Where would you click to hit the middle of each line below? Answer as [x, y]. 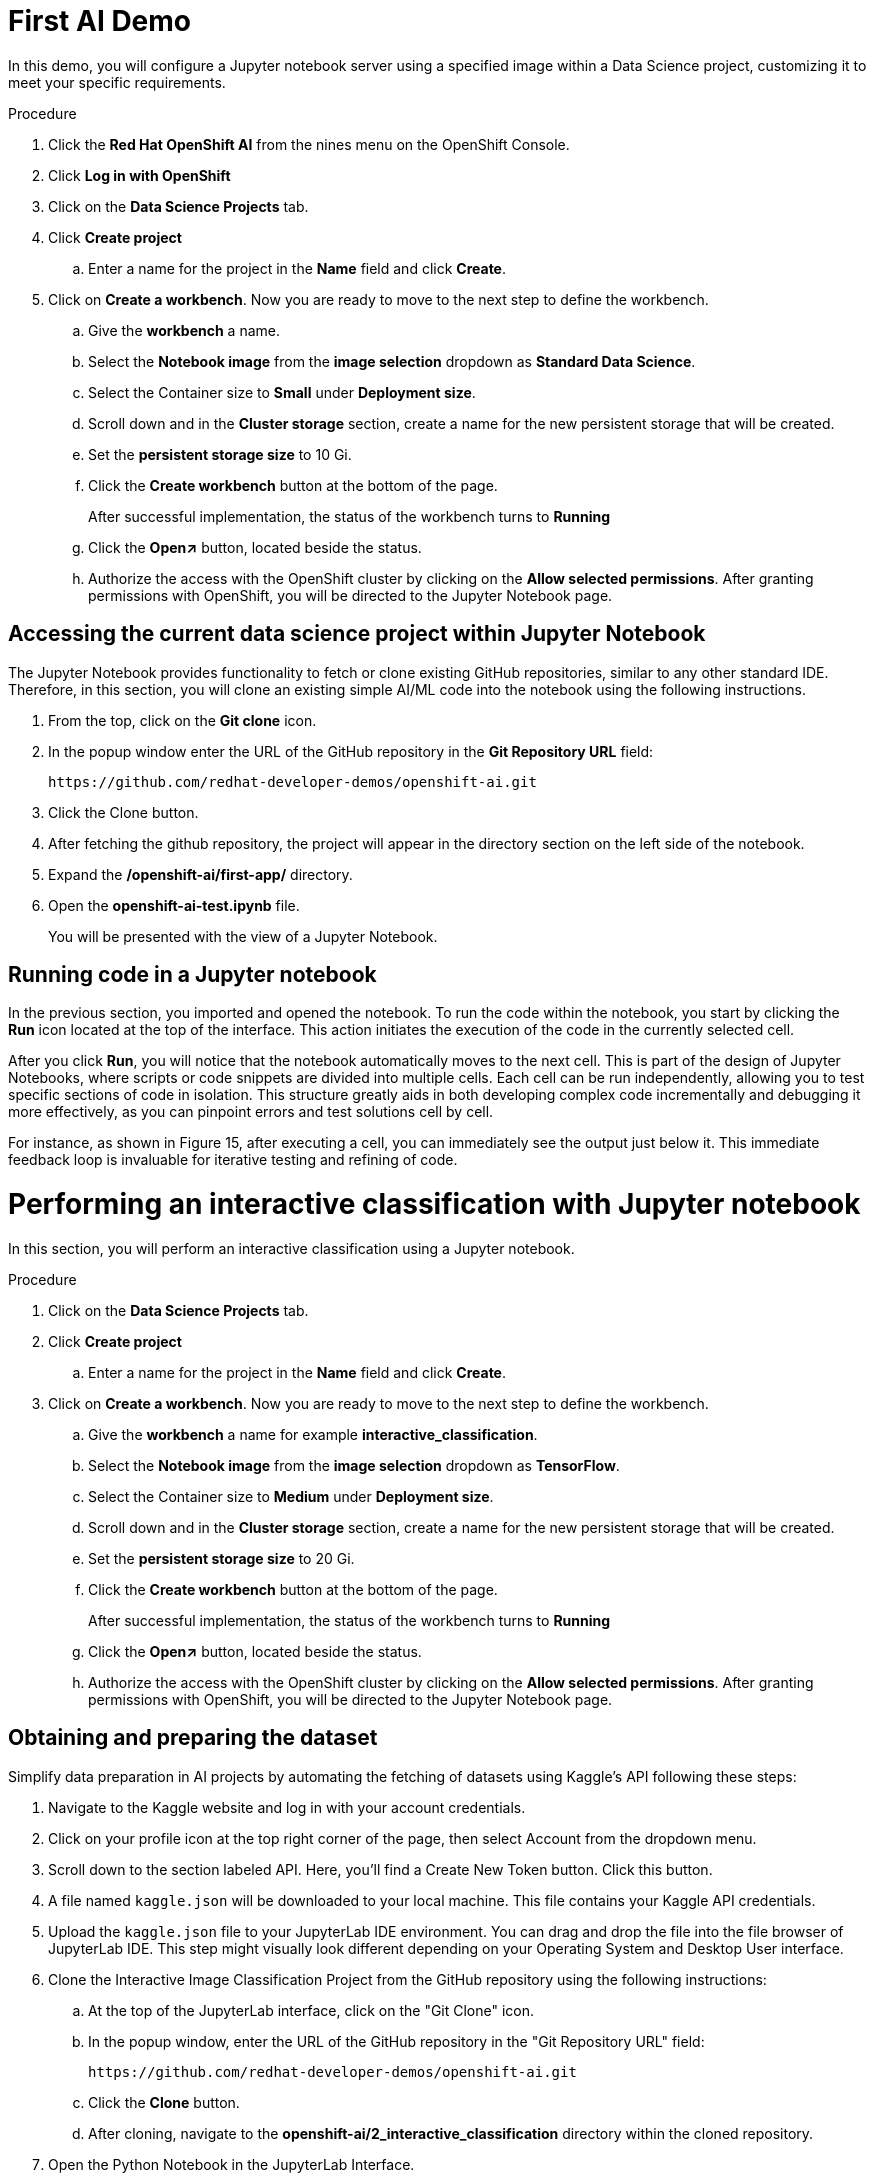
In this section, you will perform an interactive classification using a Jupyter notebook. [291, 1248]
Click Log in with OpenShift [139, 175]
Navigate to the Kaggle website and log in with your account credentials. [287, 1807]
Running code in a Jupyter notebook [192, 975]
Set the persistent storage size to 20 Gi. [221, 1558]
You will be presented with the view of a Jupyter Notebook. [243, 936]
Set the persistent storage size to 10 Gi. [220, 454]
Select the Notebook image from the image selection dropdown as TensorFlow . [354, 1465]
